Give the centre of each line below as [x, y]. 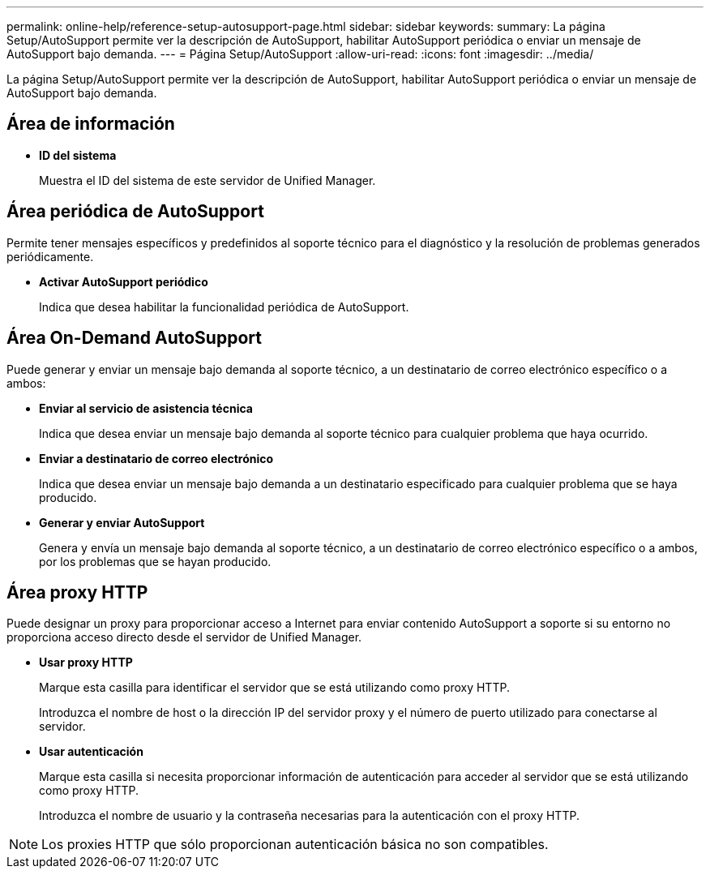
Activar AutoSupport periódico [124, 281]
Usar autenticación [91, 752]
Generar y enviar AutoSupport [122, 522]
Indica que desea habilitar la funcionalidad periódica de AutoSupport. [224, 307]
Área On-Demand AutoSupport [134, 338]
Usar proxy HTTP [86, 663]
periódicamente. [50, 256]
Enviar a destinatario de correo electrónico [156, 458]
